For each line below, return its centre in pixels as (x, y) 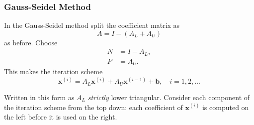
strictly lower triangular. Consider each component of (169, 97)
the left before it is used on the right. (61, 117)
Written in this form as (39, 97)
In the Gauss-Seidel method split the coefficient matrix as (92, 25)
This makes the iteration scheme (53, 71)
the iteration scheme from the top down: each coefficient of (93, 107)
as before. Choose (31, 42)
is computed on (225, 107)
